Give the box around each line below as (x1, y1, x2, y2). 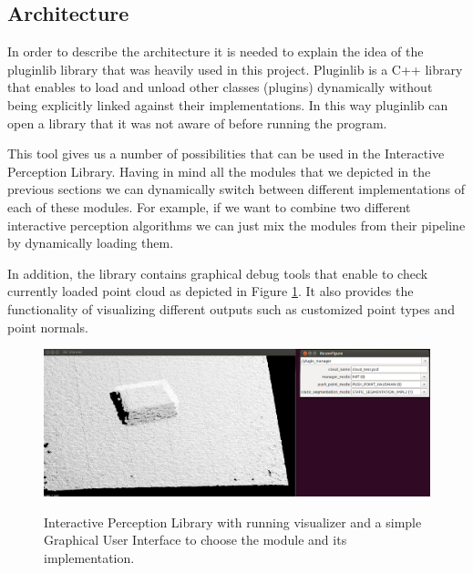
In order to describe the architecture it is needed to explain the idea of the (7, 42, 424, 61)
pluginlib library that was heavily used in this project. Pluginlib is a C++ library (7, 59, 463, 78)
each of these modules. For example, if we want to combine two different (7, 197, 411, 216)
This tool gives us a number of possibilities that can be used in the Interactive (7, 144, 445, 163)
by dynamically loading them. (7, 233, 174, 252)
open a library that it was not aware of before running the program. (7, 113, 387, 132)
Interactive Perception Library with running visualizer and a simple (44, 512, 422, 531)
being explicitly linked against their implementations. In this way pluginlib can (7, 95, 448, 114)
